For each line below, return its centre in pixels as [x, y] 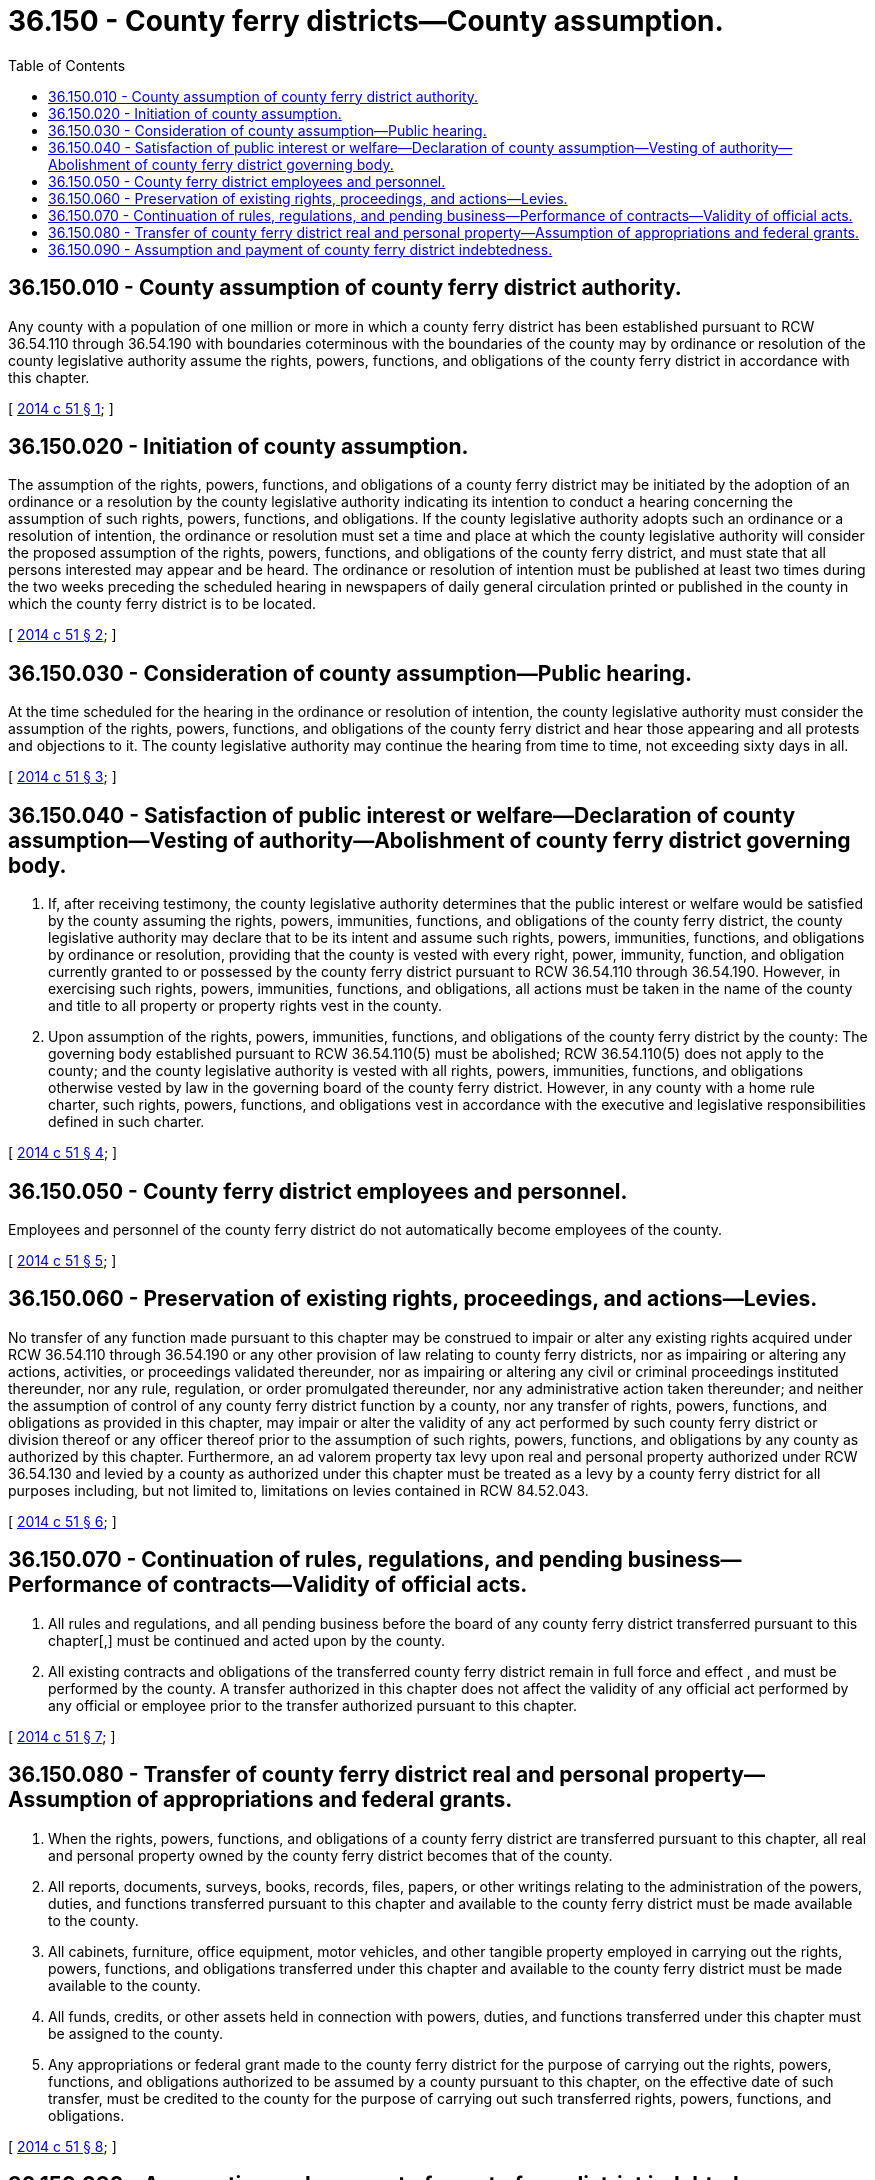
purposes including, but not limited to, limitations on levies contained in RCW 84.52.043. [298, 1490]
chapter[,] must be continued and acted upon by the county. [246, 1640]
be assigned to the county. [136, 2033]
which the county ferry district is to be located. [162, 604]
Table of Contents [67, 65]
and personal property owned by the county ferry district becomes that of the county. [330, 1855]
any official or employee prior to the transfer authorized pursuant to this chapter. [313, 1705]
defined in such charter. [126, 1122]
